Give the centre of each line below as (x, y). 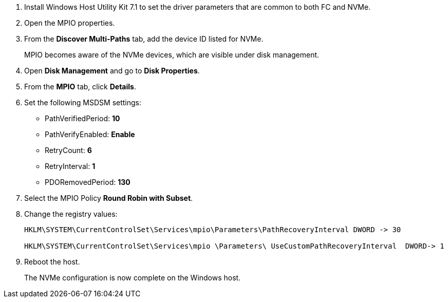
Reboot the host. (52, 262)
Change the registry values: (71, 214)
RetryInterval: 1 (70, 166)
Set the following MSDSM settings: (83, 102)
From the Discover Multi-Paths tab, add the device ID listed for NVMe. (144, 39)
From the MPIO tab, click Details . (80, 87)
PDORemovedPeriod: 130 (88, 182)
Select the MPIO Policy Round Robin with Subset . (109, 198)
